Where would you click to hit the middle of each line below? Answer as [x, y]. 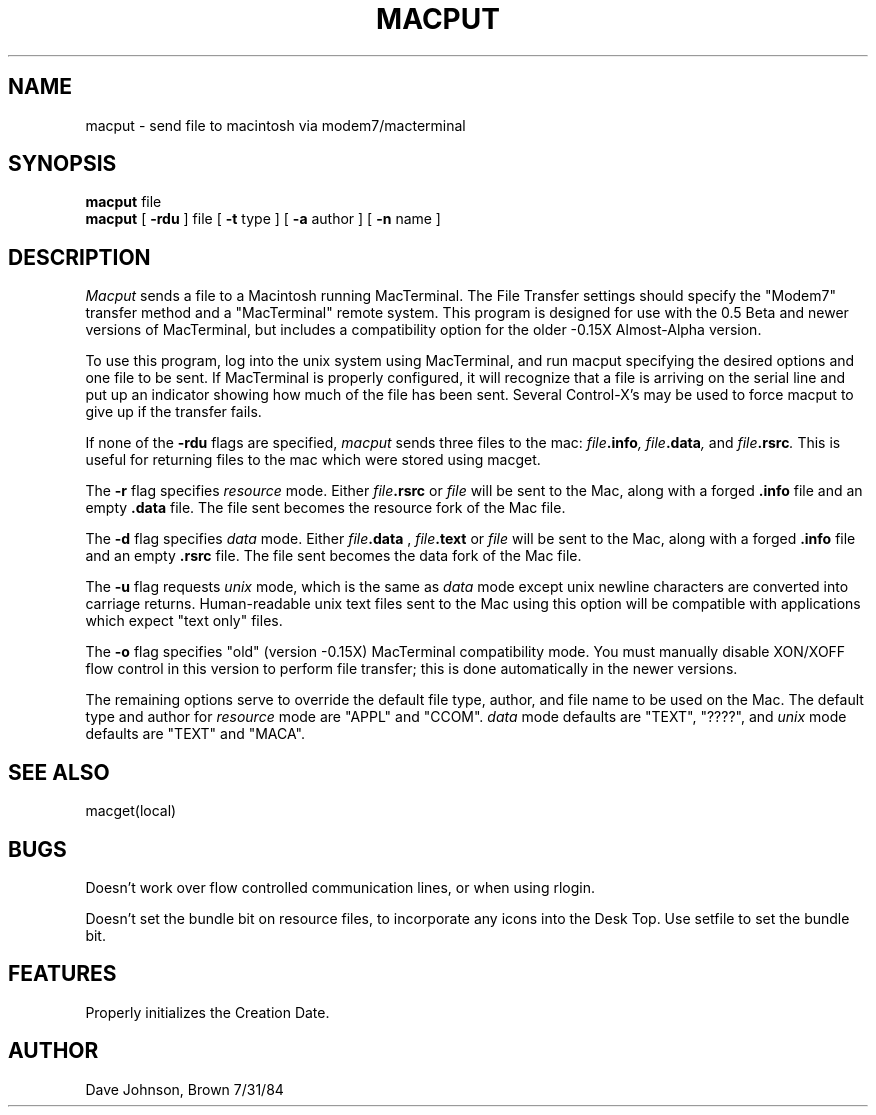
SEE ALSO [59, 772]
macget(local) [131, 811]
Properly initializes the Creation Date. [207, 1012]
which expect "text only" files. [184, 621]
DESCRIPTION [79, 257]
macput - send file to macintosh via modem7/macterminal [275, 125]
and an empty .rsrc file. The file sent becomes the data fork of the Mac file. [333, 556]
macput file [123, 202]
